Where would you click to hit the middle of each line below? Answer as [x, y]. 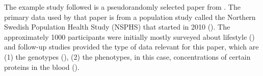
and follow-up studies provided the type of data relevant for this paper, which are [131, 47]
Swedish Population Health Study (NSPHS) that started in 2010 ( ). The [117, 27]
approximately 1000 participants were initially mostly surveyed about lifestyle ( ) [129, 36]
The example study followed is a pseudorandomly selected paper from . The [122, 7]
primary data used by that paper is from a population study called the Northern [130, 17]
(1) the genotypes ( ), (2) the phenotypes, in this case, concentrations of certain [127, 56]
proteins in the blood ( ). [42, 67]
